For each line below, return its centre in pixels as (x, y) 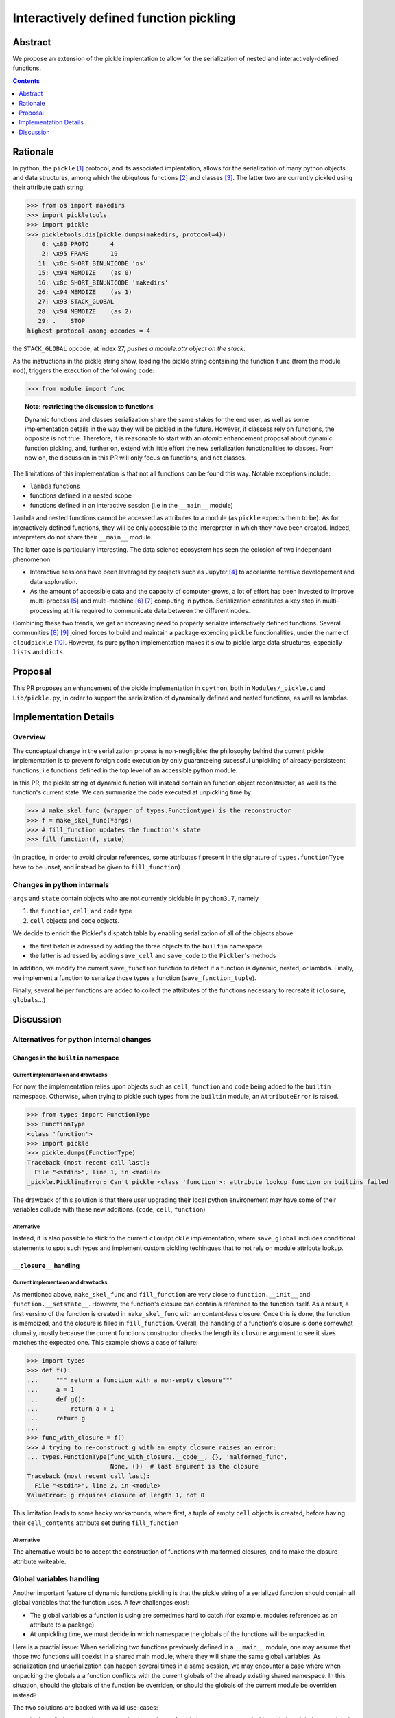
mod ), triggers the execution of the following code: (84, 370)
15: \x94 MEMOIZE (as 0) (85, 273)
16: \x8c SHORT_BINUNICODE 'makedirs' (103, 282)
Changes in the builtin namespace (66, 1058)
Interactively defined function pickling (124, 18)
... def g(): (56, 1399)
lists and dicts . (39, 652)
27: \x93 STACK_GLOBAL (76, 302)
